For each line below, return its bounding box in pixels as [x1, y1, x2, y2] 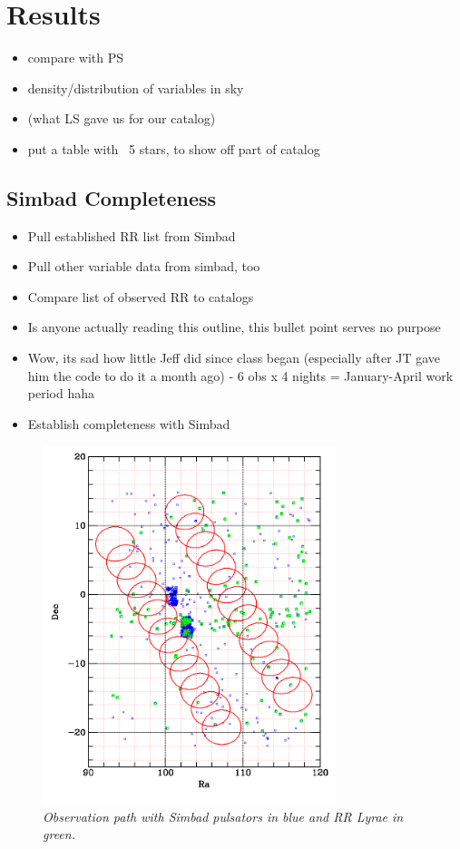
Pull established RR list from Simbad [27, 226, 236, 245]
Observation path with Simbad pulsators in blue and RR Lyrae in [43, 806, 404, 825]
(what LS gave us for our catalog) [27, 109, 216, 128]
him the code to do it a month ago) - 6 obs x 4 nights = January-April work [27, 366, 454, 385]
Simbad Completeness [6, 183, 217, 211]
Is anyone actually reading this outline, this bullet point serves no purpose [27, 317, 441, 337]
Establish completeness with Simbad [27, 414, 230, 433]
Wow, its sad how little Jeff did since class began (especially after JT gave [27, 348, 441, 367]
